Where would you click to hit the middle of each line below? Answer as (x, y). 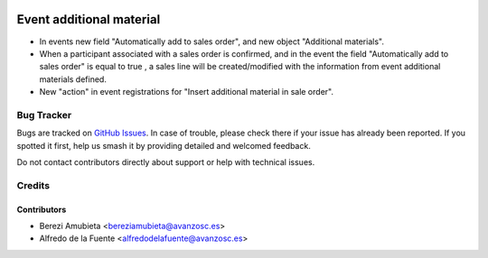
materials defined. (73, 79)
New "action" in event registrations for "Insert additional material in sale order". (187, 92)
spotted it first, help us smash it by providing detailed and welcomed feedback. (164, 145)
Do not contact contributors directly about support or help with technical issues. (166, 162)
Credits (33, 185)
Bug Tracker (44, 115)
